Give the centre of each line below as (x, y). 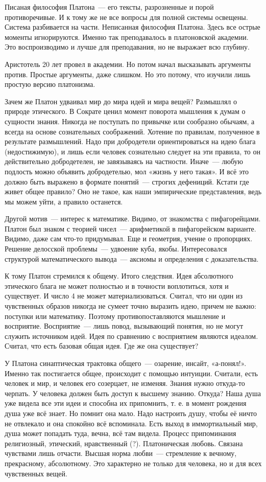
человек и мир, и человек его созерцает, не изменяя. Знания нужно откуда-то (125, 383)
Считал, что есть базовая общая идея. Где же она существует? (102, 346)
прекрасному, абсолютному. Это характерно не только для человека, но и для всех (133, 463)
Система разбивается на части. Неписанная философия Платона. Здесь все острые (132, 27)
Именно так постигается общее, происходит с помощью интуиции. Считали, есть (131, 373)
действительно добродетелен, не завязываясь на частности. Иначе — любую (124, 161)
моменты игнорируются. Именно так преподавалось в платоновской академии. (127, 37)
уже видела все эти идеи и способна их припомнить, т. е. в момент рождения (126, 403)
